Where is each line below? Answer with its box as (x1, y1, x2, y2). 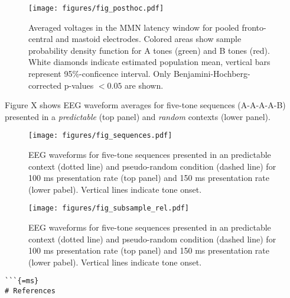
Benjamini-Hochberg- (173, 67, 250, 80)
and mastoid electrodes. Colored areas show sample (56, 33, 242, 45)
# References (5, 287, 56, 296)
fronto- (242, 21, 266, 33)
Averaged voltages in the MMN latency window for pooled (28, 21, 239, 33)
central (28, 33, 53, 45)
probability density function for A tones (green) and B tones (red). (28, 44, 270, 56)
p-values (64, 79, 94, 91)
